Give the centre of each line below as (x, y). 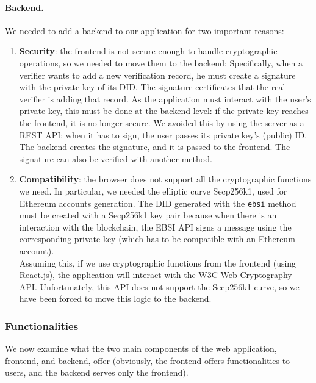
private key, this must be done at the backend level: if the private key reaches (164, 111)
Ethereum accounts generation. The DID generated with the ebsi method (158, 203)
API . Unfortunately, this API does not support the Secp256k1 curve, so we (159, 286)
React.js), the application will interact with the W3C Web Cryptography (156, 275)
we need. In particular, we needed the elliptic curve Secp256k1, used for (153, 191)
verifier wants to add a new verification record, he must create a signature (157, 75)
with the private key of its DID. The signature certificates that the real (152, 87)
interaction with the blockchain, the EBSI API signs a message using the (155, 227)
